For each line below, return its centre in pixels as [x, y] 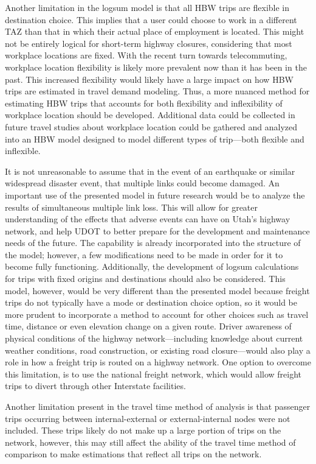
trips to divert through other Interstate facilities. [95, 386]
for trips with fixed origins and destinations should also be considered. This [145, 279]
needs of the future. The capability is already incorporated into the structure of [153, 243]
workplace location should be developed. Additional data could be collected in [150, 115]
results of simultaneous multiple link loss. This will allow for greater [132, 207]
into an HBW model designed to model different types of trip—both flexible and [155, 139]
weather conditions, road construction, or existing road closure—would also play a [158, 350]
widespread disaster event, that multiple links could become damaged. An [142, 183]
